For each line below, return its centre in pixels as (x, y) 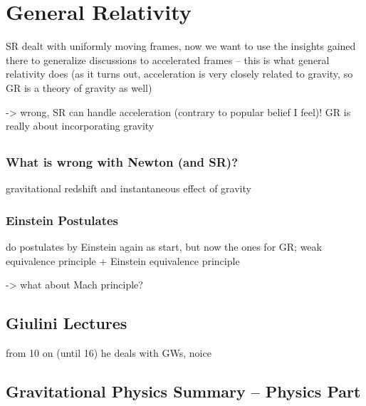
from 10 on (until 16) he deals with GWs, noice (109, 353)
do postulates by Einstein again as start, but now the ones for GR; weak (164, 247)
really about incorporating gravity (80, 126)
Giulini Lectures (67, 323)
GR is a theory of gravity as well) (79, 87)
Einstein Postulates (62, 220)
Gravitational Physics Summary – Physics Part (183, 391)
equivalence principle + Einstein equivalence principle (123, 260)
